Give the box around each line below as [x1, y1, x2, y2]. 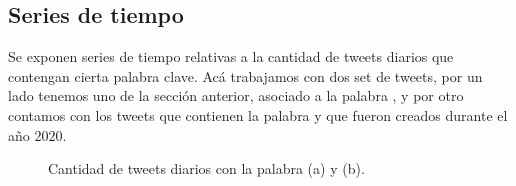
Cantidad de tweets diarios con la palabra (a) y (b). [48, 158, 365, 179]
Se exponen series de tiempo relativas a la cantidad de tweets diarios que [8, 46, 454, 67]
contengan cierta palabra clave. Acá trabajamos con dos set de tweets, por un [8, 65, 483, 86]
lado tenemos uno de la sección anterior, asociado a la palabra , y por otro [8, 85, 464, 106]
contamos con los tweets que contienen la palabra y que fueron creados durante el [8, 104, 508, 125]
